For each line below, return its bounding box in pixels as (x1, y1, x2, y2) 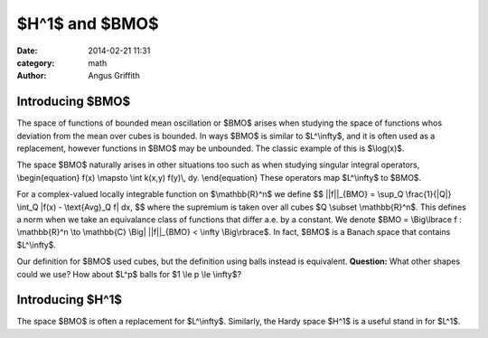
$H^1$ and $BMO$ (16, 14, 159, 33)
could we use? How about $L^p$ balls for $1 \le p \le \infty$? (16, 268, 242, 279)
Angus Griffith (88, 70, 140, 81)
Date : (16, 45, 38, 56)
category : (16, 57, 55, 68)
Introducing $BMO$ (16, 94, 131, 109)
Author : (16, 70, 47, 81)
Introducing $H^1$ (16, 292, 122, 307)
